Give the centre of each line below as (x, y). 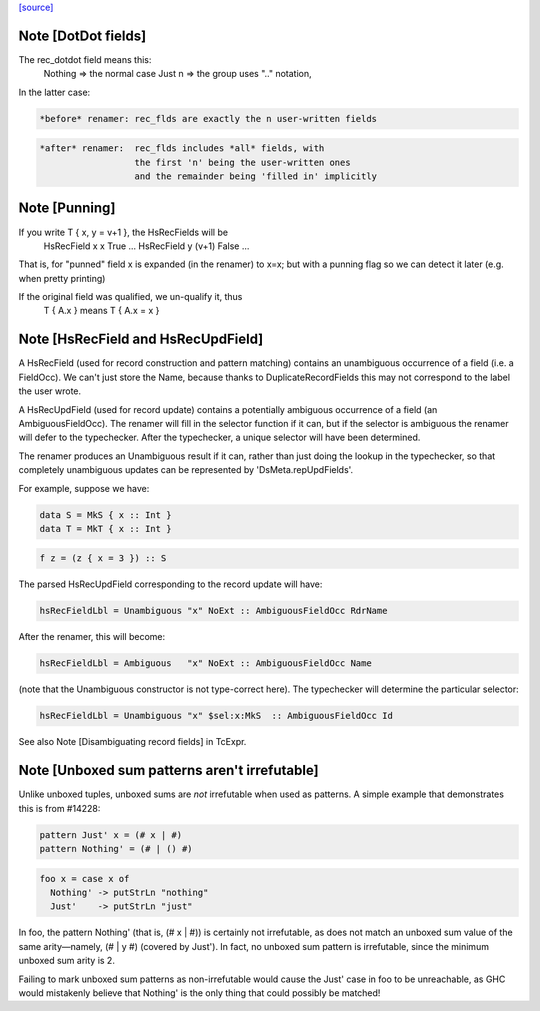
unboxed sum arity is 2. (66, 961)
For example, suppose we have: (84, 488)
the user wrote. (50, 391)
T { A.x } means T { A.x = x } (101, 311)
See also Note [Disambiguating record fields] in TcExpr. (132, 742)
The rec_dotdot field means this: (85, 59)
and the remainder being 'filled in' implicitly (256, 176)
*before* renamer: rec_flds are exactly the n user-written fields (208, 118)
